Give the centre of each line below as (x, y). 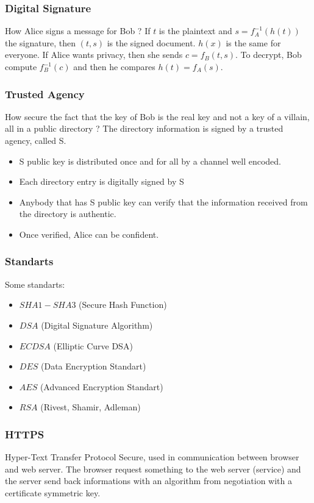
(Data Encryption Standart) (93, 366)
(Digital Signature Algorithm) (97, 325)
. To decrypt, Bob (269, 55)
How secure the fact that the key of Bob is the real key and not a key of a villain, (157, 116)
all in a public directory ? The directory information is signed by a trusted (144, 128)
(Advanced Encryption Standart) (102, 386)
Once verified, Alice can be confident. (89, 234)
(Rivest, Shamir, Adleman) (91, 407)
